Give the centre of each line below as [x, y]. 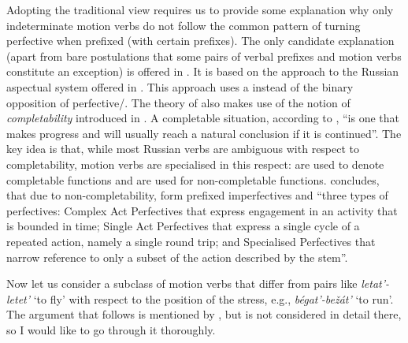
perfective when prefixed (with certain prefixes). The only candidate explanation [200, 41]
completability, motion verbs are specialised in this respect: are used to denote [195, 164]
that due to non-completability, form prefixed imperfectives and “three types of [197, 195]
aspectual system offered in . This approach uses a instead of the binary [180, 86]
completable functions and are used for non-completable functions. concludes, [193, 179]
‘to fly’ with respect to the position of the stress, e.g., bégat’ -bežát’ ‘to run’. [213, 298]
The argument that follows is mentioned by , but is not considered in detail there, [204, 314]
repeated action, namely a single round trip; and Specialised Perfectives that [191, 241]
